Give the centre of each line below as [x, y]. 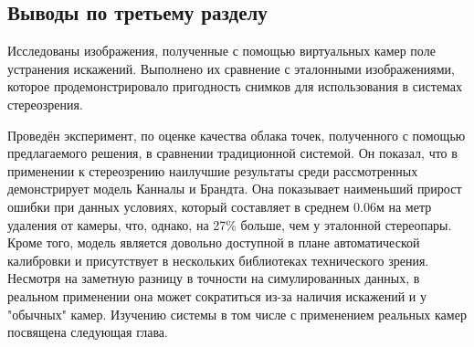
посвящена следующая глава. [88, 332]
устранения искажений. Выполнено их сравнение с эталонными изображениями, [231, 68]
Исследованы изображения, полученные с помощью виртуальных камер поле [221, 51]
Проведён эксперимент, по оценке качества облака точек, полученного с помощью [237, 135]
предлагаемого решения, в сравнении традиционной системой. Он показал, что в [232, 153]
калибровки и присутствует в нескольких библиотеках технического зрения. [218, 260]
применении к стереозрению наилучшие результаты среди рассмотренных [213, 170]
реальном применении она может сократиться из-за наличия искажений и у [217, 295]
